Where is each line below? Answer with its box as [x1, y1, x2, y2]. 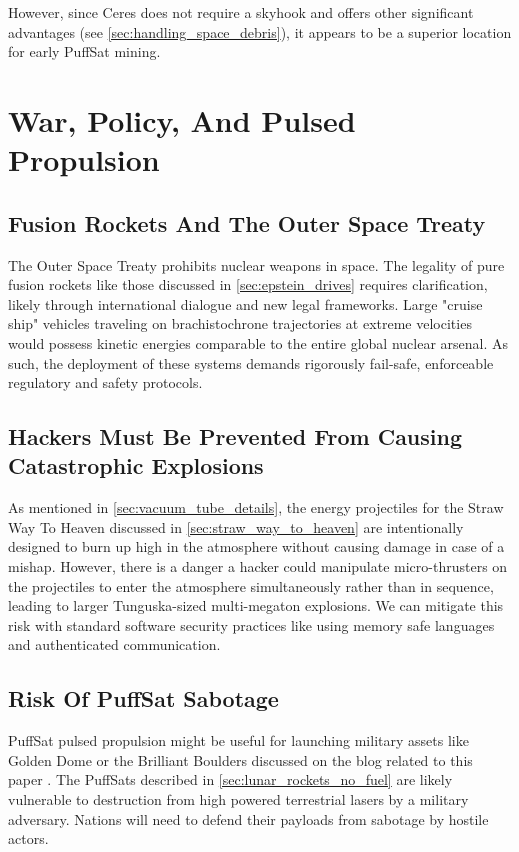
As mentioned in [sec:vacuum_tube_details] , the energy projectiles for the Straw [8, 497, 504, 518]
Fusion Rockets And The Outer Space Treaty [8, 207, 486, 238]
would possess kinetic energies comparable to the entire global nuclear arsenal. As [8, 332, 509, 353]
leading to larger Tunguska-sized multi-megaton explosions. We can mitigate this [8, 595, 504, 616]
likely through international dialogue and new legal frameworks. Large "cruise [8, 293, 483, 314]
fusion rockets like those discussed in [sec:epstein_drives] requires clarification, [8, 274, 488, 295]
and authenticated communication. [8, 634, 221, 655]
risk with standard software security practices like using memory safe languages [8, 614, 495, 635]
